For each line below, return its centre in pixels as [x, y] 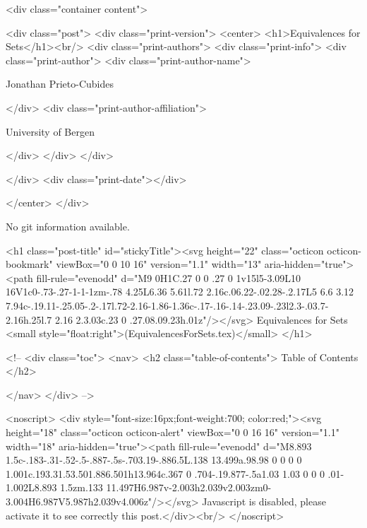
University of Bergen [50, 131]
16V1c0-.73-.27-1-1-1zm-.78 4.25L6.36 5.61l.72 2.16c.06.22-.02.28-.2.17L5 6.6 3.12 [180, 292]
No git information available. [68, 226]
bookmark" [29, 264]
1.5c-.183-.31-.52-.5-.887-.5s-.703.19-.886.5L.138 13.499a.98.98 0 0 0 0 [154, 460]
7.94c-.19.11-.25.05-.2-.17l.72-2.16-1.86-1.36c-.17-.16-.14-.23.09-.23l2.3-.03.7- [167, 305]
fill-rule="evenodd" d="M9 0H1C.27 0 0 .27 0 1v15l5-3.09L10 [169, 277]
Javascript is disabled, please [264, 501]
